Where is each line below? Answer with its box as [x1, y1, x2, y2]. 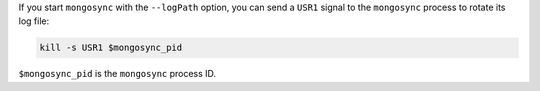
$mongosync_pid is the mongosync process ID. [18, 68, 217, 80]
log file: [18, 15, 50, 27]
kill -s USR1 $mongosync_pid [39, 42, 183, 54]
